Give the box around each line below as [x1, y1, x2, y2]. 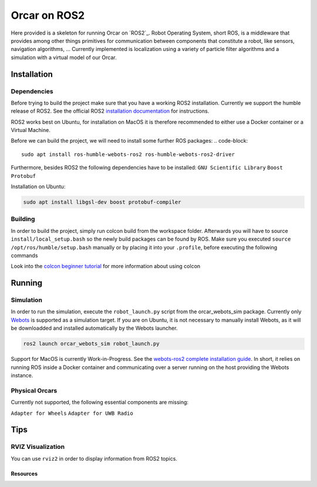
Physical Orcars [11, 386, 58, 394]
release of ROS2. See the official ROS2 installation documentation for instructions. [11, 107, 210, 114]
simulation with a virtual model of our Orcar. [11, 53, 117, 61]
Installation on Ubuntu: [11, 183, 66, 190]
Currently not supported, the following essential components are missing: [11, 399, 189, 406]
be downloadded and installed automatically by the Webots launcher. [11, 324, 178, 332]
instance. [11, 371, 33, 378]
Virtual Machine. [11, 127, 51, 134]
